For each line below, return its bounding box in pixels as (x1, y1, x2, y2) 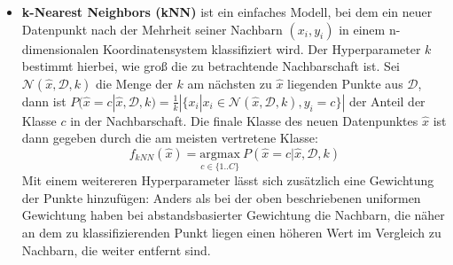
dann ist (21, 91, 66, 110)
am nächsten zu (187, 74, 272, 92)
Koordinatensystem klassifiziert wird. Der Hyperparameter (102, 39, 421, 58)
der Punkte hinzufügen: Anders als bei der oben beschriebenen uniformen (21, 188, 421, 207)
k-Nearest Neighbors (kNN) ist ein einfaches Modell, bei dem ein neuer (21, 3, 433, 20)
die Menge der (96, 74, 173, 92)
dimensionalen (21, 39, 99, 58)
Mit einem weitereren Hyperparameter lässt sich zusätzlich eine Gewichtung (21, 171, 434, 190)
